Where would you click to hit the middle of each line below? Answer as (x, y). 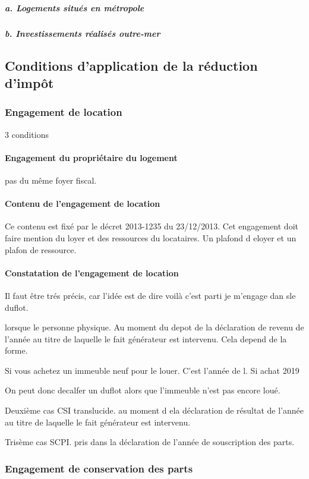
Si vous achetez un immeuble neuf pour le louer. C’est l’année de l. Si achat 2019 (152, 370)
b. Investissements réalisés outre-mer (83, 33)
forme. (16, 350)
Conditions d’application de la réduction (131, 65)
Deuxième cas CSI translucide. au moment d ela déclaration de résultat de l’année (154, 410)
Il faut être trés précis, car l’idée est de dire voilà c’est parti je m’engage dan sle (150, 295)
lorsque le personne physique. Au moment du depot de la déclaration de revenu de (154, 327)
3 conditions (27, 134)
